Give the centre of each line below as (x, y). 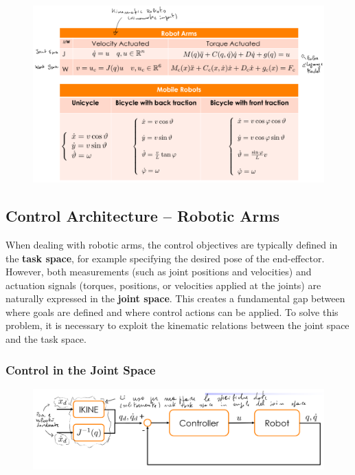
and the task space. (46, 339)
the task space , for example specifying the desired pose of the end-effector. (165, 258)
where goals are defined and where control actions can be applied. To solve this (172, 312)
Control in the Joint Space (81, 369)
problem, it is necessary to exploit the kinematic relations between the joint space (177, 325)
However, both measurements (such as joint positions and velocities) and (159, 272)
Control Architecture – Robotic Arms (143, 216)
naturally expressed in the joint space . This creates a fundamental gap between (175, 298)
